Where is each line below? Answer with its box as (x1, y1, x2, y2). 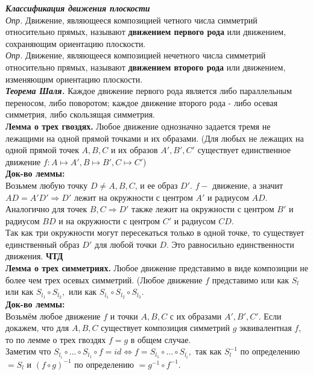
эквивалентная (239, 321, 292, 334)
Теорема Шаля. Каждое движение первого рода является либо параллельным (5, 84, 292, 97)
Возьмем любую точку (5, 178, 88, 191)
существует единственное (197, 143, 291, 156)
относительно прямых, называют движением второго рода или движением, (5, 60, 286, 73)
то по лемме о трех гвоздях (5, 333, 106, 345)
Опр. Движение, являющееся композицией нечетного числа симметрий (5, 49, 266, 61)
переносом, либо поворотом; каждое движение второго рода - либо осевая (5, 96, 278, 109)
